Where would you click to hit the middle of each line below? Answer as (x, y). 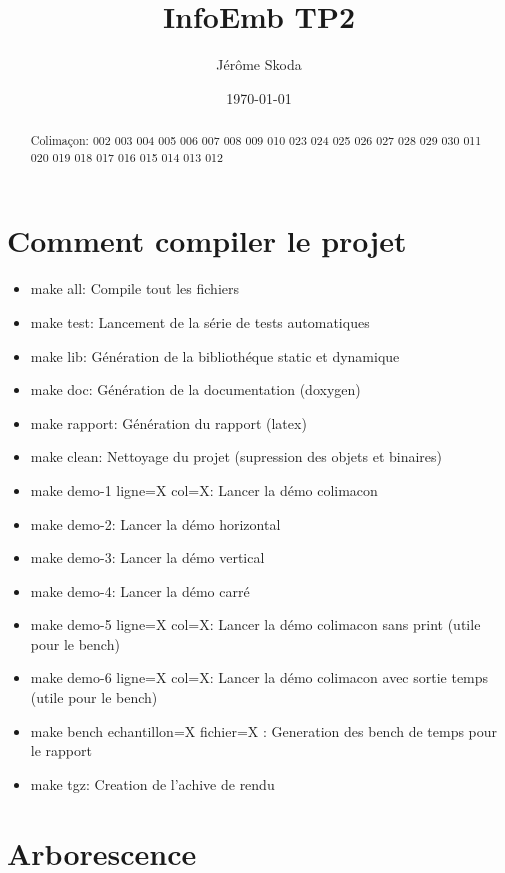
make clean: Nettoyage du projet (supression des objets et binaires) (236, 456)
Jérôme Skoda (259, 64)
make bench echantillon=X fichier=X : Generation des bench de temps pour (264, 730)
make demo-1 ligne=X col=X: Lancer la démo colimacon (204, 489)
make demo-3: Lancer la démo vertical (147, 557)
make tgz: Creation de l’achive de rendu (152, 783)
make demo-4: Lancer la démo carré (140, 590)
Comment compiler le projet (207, 240)
